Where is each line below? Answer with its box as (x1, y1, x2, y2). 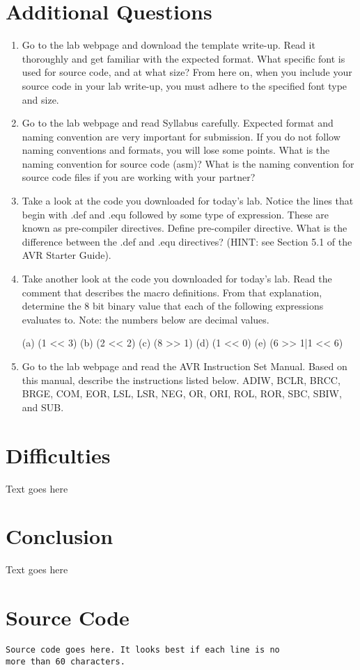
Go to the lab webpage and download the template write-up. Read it (22, 38, 315, 52)
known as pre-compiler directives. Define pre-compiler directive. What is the (22, 221, 347, 235)
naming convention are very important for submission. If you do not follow (22, 129, 341, 143)
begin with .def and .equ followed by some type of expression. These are (22, 207, 329, 221)
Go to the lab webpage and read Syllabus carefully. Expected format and (22, 115, 334, 130)
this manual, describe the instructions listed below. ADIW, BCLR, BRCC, (22, 372, 341, 387)
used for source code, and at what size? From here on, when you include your (22, 65, 352, 79)
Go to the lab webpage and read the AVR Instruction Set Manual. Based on (22, 359, 347, 373)
